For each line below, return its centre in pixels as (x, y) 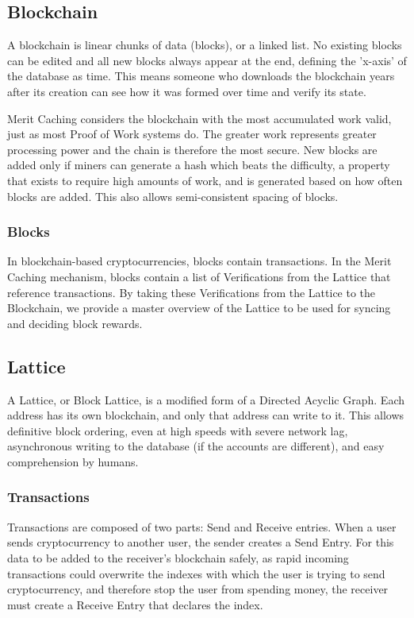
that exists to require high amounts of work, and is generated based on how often (205, 180)
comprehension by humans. (73, 461)
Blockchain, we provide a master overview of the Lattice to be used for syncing (199, 308)
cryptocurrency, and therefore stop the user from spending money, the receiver (198, 589)
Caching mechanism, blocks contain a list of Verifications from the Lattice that (199, 276)
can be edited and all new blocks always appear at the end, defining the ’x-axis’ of (207, 60)
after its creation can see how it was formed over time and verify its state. (187, 91)
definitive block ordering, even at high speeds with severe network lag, (178, 430)
